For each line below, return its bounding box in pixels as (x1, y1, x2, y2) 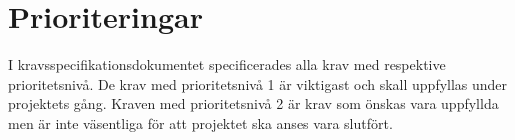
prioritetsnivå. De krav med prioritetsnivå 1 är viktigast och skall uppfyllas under (8, 73, 508, 94)
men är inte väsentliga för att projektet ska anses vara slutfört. (8, 112, 393, 133)
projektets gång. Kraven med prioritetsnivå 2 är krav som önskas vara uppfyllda (8, 93, 499, 114)
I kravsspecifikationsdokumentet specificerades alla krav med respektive (8, 54, 446, 75)
